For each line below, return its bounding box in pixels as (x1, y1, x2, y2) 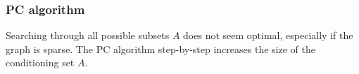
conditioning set (6, 55, 75, 70)
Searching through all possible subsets (6, 28, 170, 43)
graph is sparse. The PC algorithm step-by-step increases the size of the (6, 41, 315, 56)
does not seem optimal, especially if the (183, 28, 353, 43)
